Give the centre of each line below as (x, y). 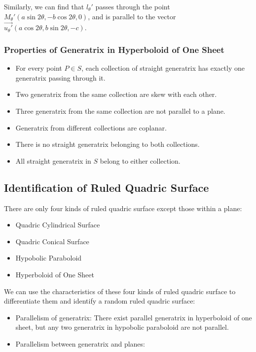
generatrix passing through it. (60, 77)
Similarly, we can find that (44, 6)
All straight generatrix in (53, 160)
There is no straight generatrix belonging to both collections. (108, 144)
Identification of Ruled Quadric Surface (107, 187)
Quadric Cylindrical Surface (58, 225)
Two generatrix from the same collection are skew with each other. (116, 94)
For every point (39, 68)
